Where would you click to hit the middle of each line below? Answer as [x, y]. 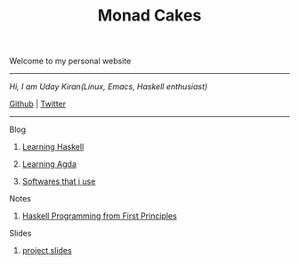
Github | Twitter [38, 104]
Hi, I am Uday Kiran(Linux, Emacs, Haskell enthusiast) [109, 87]
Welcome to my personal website [70, 61]
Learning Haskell [53, 147]
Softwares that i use [59, 181]
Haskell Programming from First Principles [100, 216]
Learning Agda [49, 164]
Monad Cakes [149, 16]
